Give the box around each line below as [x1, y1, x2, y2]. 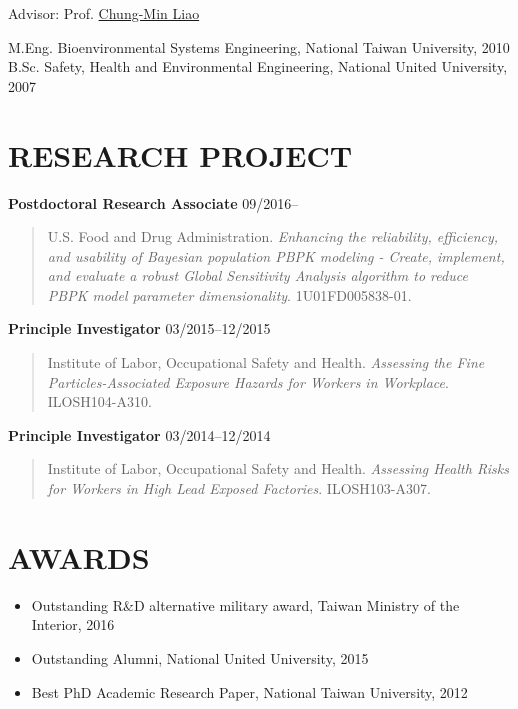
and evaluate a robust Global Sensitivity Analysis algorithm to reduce [47, 265, 468, 286]
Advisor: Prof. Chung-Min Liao [8, 3, 200, 23]
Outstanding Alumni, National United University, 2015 [31, 647, 369, 668]
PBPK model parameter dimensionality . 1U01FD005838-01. [47, 284, 412, 305]
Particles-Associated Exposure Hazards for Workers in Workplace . [47, 371, 449, 392]
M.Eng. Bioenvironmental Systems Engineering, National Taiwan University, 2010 [8, 36, 510, 57]
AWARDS [8, 536, 150, 577]
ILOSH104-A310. [47, 391, 152, 412]
